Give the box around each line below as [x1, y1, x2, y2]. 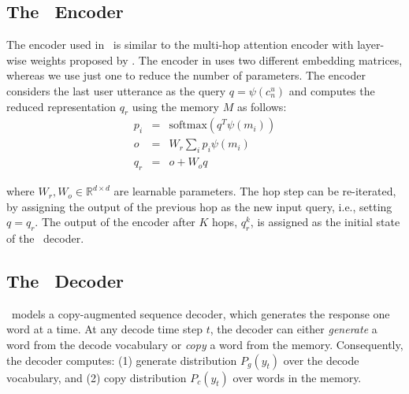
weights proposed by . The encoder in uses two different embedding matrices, [30, 51, 403, 68]
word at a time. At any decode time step [6, 321, 203, 337]
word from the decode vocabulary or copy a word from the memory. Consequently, [6, 336, 403, 353]
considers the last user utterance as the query [6, 82, 226, 98]
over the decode [283, 351, 359, 368]
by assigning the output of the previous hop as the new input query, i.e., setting [6, 198, 392, 214]
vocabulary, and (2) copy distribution [6, 369, 187, 385]
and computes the [288, 82, 375, 98]
